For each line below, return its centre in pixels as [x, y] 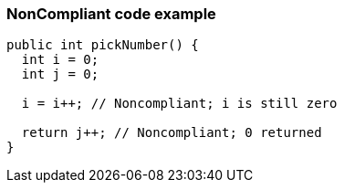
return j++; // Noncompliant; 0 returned [172, 133]
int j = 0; [60, 74]
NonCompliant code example [111, 14]
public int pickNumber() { [103, 45]
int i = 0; [60, 60]
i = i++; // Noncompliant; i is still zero [179, 104]
